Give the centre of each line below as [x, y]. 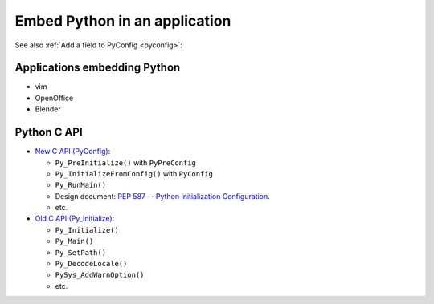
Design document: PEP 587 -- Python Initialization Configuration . [163, 196]
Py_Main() [74, 241]
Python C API [49, 132]
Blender [48, 109]
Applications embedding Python [98, 68]
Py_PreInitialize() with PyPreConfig [126, 162]
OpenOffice [54, 98]
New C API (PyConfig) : [73, 152]
